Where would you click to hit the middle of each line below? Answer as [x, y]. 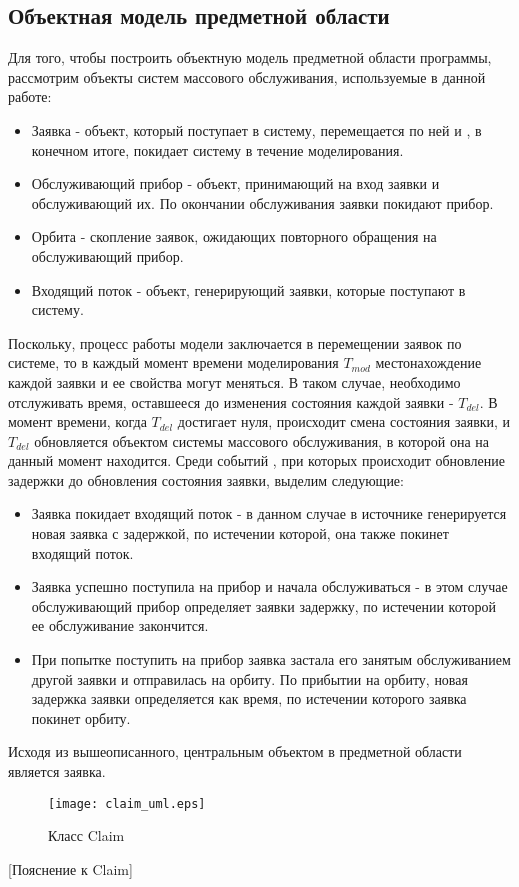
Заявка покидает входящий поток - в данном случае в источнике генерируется [269, 513]
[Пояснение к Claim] [70, 868]
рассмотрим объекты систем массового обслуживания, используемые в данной [247, 76]
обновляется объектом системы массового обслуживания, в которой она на [261, 440]
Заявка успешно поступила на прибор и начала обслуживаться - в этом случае [269, 586]
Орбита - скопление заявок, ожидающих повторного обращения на [234, 236]
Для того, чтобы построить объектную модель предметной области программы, [250, 57]
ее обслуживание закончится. [120, 625]
